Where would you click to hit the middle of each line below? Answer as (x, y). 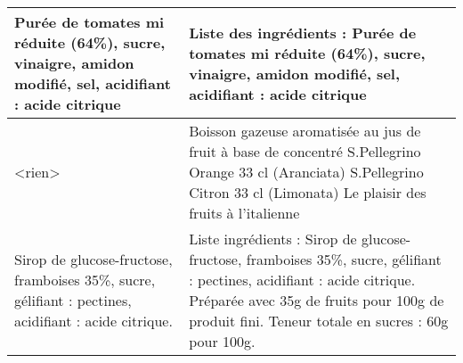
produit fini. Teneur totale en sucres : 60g (319, 321)
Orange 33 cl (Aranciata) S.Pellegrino (306, 172)
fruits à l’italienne (244, 213)
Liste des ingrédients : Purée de (303, 32)
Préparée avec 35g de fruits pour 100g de (317, 300)
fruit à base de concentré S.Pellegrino (305, 151)
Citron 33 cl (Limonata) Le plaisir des (308, 192)
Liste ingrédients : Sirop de (273, 239)
